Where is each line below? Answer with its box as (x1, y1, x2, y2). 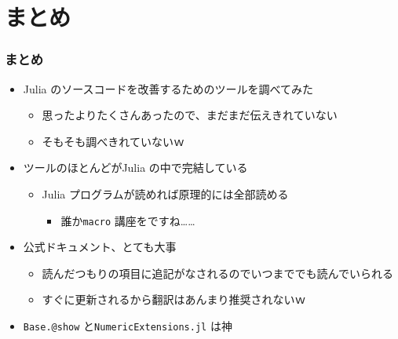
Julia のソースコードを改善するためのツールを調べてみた (23, 80, 313, 97)
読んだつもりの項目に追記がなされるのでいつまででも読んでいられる (42, 264, 393, 281)
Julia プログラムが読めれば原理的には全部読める (42, 185, 289, 202)
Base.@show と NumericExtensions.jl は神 (23, 318, 232, 334)
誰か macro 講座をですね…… (60, 212, 195, 228)
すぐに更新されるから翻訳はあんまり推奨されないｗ (42, 291, 306, 308)
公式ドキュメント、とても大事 (23, 239, 177, 255)
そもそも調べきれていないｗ (42, 133, 184, 149)
